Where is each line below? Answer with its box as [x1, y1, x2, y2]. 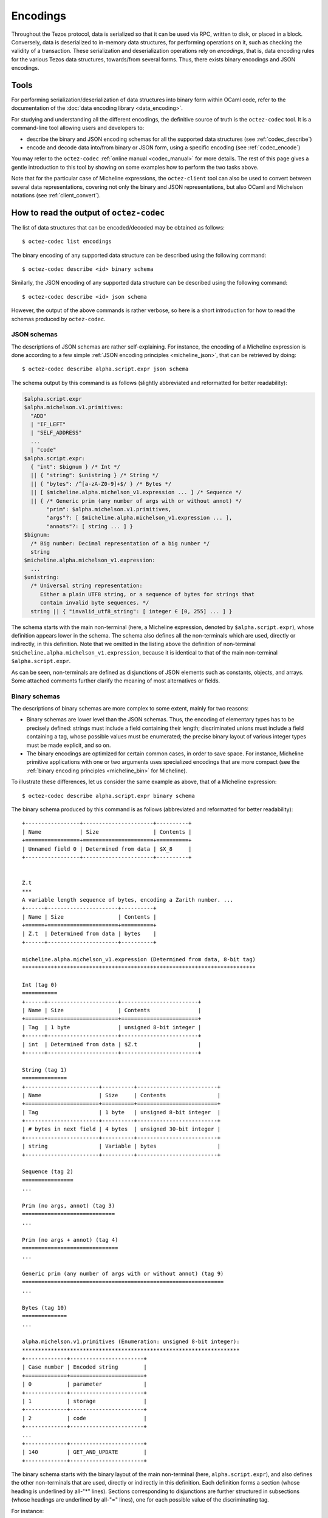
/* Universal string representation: [30, 582, 143, 589]
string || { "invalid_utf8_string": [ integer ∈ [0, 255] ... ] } [30, 608, 233, 614]
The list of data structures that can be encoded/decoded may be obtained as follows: [11, 223, 225, 231]
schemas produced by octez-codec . [11, 315, 106, 322]
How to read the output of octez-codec [11, 207, 165, 218]
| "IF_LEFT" [30, 421, 66, 428]
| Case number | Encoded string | [22, 1364, 147, 1370]
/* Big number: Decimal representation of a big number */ [30, 540, 210, 546]
